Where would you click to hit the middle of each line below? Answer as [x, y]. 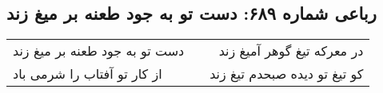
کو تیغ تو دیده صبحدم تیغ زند [287, 74]
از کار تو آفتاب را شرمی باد [88, 74]
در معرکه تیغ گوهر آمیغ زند [291, 51]
